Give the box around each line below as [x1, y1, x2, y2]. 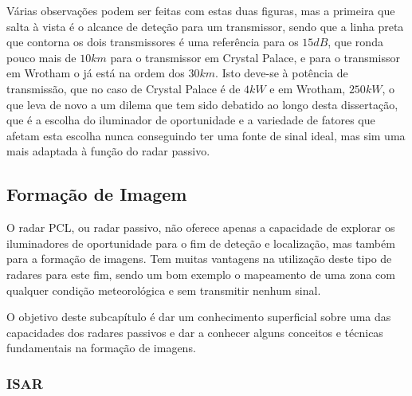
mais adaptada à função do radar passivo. [6, 143, 210, 159]
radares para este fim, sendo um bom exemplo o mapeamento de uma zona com [6, 265, 395, 282]
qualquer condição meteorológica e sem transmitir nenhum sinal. [6, 281, 321, 298]
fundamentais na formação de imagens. [6, 339, 196, 356]
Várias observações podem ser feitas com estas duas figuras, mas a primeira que [6, 2, 395, 18]
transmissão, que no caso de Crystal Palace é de [6, 80, 241, 96]
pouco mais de [6, 49, 77, 65]
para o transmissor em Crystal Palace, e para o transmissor [110, 49, 400, 65]
